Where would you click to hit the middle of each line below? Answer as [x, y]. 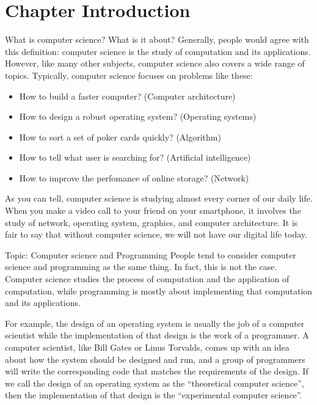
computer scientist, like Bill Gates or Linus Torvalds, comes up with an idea [147, 347]
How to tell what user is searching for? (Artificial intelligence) [135, 157]
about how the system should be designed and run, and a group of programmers [155, 359]
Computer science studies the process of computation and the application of [147, 279]
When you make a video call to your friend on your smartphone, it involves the [153, 210]
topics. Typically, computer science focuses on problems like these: [129, 75]
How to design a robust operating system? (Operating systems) [138, 116]
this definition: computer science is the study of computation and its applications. [158, 51]
